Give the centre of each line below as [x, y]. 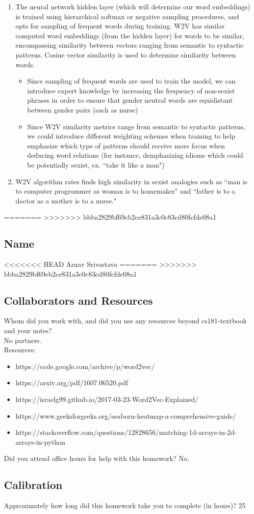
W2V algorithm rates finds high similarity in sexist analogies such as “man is [131, 181]
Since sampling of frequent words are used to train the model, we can [131, 81]
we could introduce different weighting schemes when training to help [131, 136]
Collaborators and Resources [78, 300]
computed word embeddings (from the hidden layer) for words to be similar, [130, 35]
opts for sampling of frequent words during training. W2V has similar [120, 26]
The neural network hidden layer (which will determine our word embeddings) [133, 6]
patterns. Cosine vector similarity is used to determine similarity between [126, 54]
